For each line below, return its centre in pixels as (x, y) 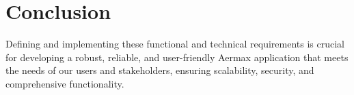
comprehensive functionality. (65, 83)
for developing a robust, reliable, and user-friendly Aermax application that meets (177, 57)
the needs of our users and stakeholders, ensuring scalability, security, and (160, 70)
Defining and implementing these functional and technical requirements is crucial (175, 44)
